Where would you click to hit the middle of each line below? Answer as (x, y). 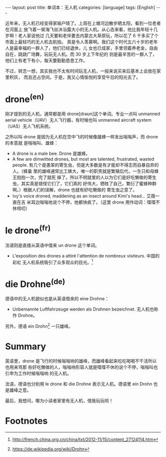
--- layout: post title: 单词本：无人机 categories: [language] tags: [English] (80, 7)
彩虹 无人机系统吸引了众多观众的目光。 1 (53, 261)
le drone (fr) (28, 230)
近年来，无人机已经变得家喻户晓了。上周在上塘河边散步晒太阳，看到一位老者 (83, 23)
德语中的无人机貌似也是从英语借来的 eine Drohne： (57, 299)
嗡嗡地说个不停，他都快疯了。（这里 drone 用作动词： (93, 202)
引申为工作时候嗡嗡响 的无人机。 (38, 374)
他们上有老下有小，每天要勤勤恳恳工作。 (46, 60)
